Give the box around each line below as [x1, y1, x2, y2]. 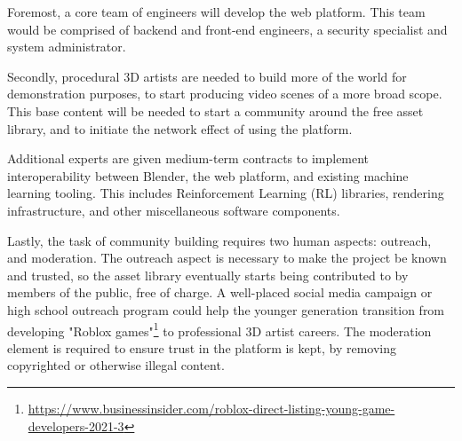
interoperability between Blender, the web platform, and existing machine [7, 166, 409, 185]
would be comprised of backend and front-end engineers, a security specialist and [7, 20, 448, 38]
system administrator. [7, 37, 126, 56]
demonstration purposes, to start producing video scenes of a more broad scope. [7, 84, 442, 103]
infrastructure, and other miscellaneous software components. [7, 201, 340, 219]
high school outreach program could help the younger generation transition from [7, 300, 445, 319]
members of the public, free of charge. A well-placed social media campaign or [7, 283, 433, 302]
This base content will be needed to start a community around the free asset [7, 101, 424, 120]
